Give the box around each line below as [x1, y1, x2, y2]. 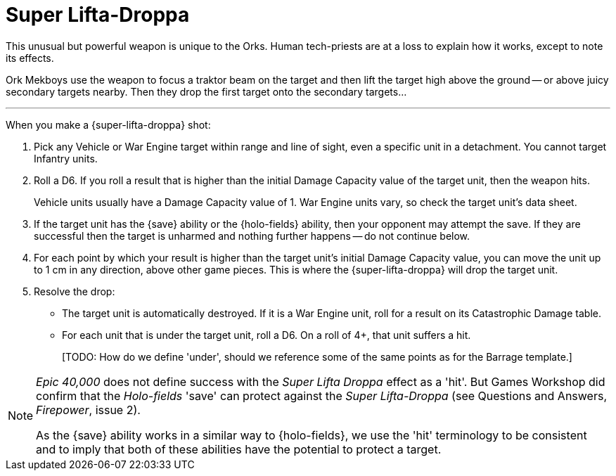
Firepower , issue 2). [36, 402, 141, 417]
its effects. [6, 51, 54, 64]
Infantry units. [34, 152, 98, 165]
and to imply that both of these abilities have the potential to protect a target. [36, 442, 442, 456]
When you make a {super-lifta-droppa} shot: [6, 118, 211, 131]
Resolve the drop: [34, 285, 115, 297]
